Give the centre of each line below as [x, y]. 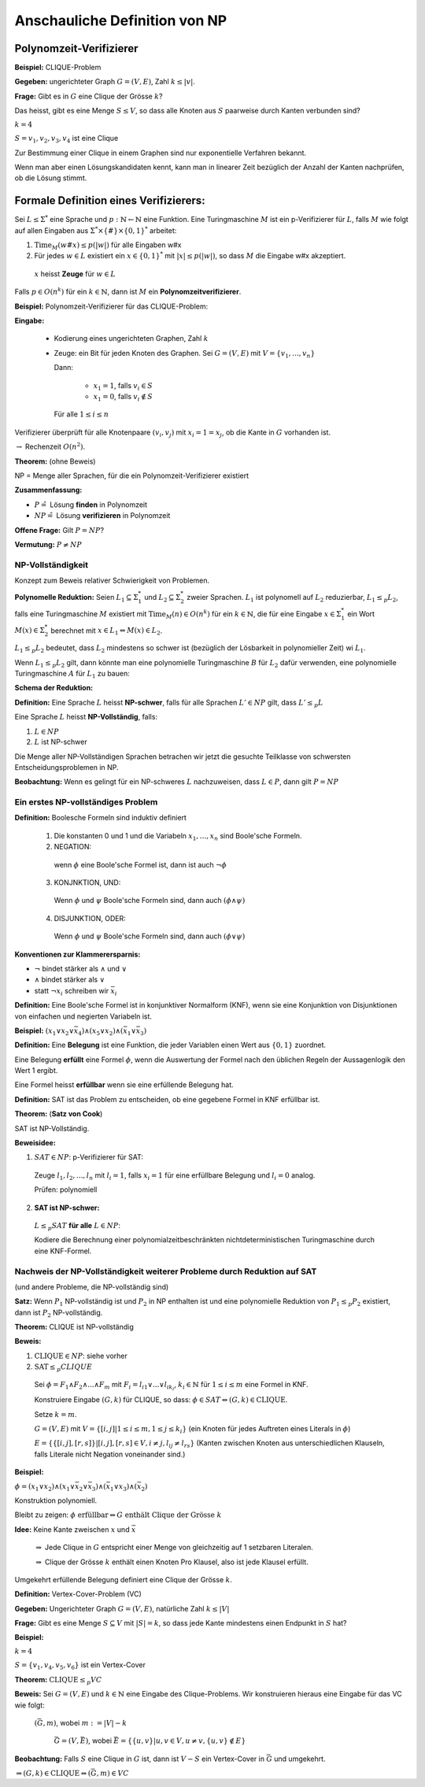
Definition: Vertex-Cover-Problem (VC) [78, 1594]
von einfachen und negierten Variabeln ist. [83, 1016]
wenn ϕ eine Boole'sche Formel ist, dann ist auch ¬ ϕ [140, 864]
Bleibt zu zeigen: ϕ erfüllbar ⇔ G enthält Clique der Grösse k [118, 1515]
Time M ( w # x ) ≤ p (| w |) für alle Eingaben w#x [108, 246]
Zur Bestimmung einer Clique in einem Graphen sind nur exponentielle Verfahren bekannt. [161, 153]
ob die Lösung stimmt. [51, 178]
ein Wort [361, 613]
